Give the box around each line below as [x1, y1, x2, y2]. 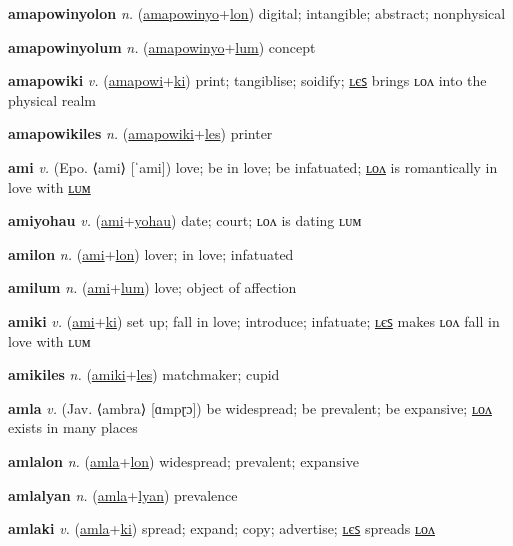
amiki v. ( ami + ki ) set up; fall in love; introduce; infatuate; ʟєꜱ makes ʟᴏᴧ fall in [8, 310, 500, 331]
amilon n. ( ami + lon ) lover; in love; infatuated [8, 243, 294, 264]
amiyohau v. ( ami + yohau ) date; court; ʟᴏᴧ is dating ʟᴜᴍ [8, 210, 362, 231]
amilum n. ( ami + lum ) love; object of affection [8, 277, 297, 298]
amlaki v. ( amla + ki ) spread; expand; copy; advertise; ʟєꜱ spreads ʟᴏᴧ [8, 518, 436, 539]
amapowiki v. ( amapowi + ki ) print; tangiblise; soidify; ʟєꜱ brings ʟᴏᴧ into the [8, 70, 487, 91]
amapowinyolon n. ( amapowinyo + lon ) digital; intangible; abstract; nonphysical [8, 3, 506, 23]
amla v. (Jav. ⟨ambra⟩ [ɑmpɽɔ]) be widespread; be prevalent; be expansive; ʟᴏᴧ [8, 397, 492, 418]
